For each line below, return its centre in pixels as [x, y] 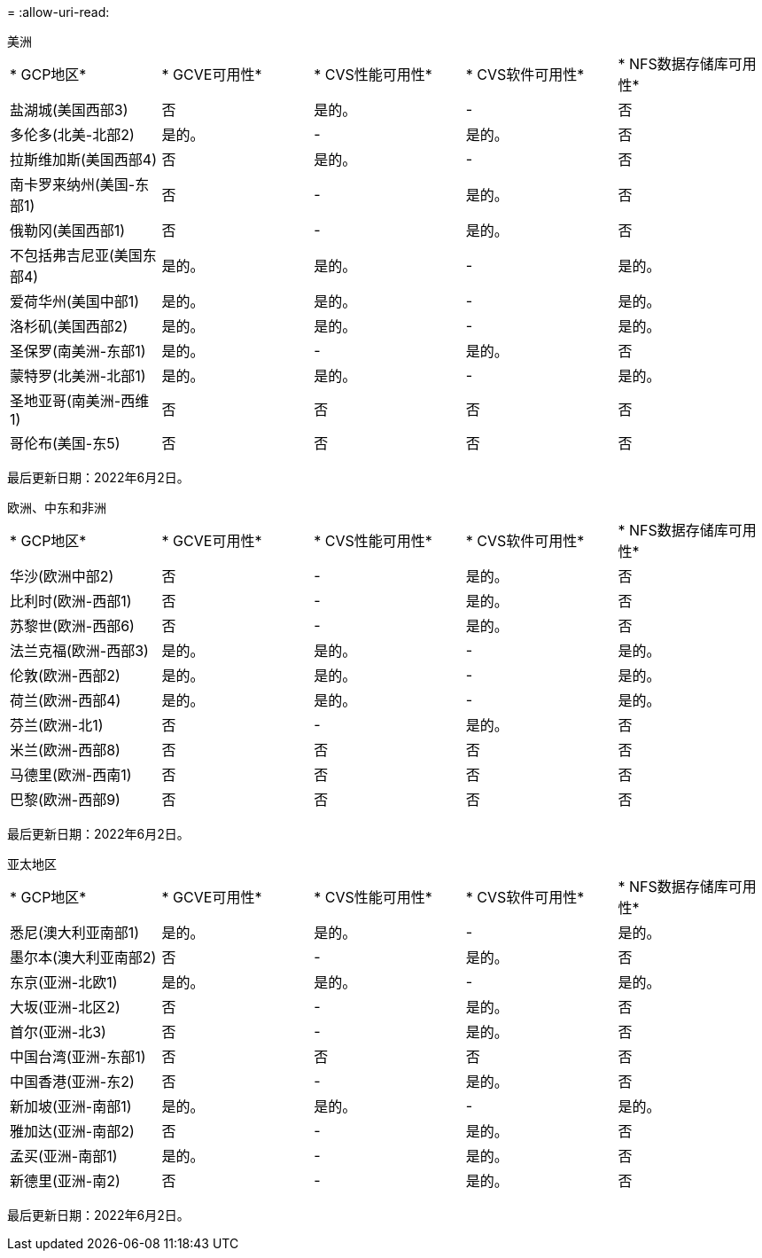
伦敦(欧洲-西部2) [65, 676]
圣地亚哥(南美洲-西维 [80, 401]
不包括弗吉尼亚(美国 [76, 255]
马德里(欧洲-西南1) [71, 775]
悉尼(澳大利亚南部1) [75, 933]
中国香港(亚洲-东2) [72, 1082]
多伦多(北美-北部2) [72, 135]
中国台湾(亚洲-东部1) [78, 1057]
